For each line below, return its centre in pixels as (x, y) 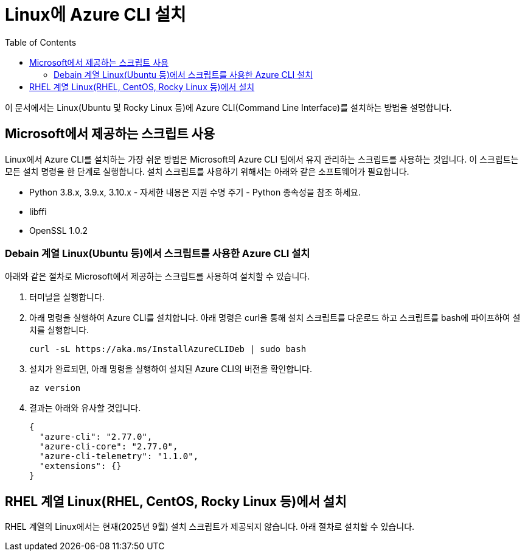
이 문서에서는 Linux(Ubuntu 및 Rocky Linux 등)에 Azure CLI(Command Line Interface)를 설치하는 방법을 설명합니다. (228, 107)
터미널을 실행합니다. (67, 297)
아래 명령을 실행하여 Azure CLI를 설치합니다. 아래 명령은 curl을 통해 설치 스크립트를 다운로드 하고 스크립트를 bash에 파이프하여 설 (275, 318)
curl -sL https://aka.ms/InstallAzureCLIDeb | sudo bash (168, 349)
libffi (38, 211)
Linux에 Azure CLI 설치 (96, 15)
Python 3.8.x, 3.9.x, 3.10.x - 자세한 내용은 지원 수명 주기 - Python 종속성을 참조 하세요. (195, 192)
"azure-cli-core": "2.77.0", (109, 447)
